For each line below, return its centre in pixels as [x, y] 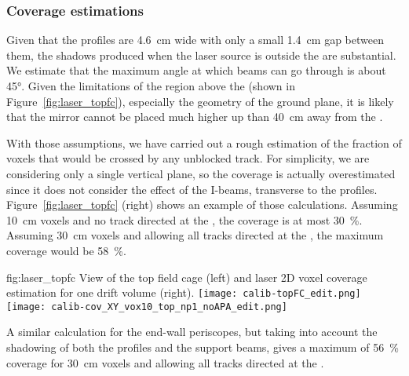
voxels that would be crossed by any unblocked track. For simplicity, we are [188, 158]
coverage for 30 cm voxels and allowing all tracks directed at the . [165, 362]
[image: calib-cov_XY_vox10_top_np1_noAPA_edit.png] [147, 307]
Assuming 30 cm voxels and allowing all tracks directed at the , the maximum [195, 235]
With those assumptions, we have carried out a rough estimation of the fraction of [204, 142]
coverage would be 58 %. [66, 250]
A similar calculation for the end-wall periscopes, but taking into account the [192, 332]
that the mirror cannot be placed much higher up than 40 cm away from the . [195, 117]
